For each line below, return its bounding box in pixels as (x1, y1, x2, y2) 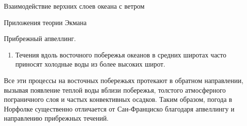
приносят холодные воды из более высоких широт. (15, 59, 166, 69)
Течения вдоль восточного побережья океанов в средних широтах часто (15, 49, 227, 59)
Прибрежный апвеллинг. (4, 33, 76, 43)
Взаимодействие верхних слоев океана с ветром (4, 1, 145, 11)
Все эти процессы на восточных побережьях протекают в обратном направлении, (4, 75, 244, 85)
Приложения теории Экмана (4, 17, 87, 27)
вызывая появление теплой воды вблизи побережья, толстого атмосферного (4, 84, 226, 95)
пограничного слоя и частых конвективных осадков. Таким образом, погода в (4, 94, 232, 104)
